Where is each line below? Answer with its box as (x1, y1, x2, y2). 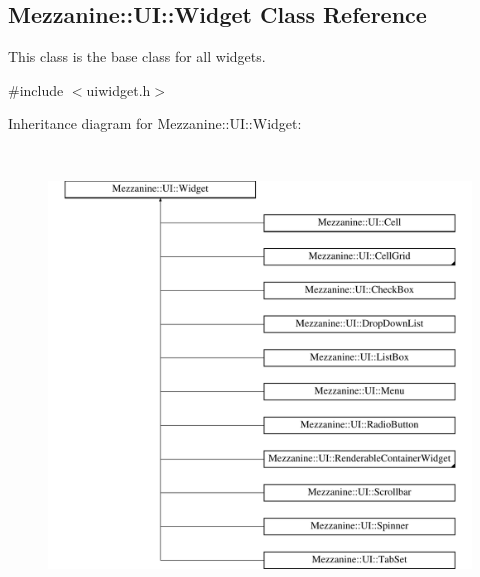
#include (8, 79, 64, 100)
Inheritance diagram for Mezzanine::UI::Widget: (8, 113, 302, 134)
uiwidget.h (86, 79, 151, 100)
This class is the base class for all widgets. (8, 46, 266, 67)
